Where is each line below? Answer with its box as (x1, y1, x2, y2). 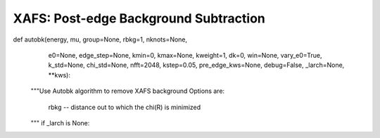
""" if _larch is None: (30, 118, 90, 127)
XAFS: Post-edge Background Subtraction (13, 11, 265, 26)
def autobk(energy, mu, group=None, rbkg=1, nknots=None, (13, 35, 188, 44)
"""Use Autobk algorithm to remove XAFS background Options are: (30, 87, 225, 95)
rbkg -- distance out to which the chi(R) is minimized (48, 103, 201, 111)
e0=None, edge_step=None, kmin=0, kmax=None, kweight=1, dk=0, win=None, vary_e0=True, (48, 51, 322, 59)
